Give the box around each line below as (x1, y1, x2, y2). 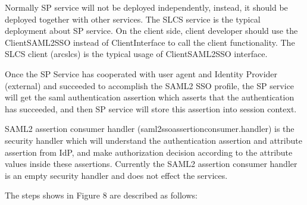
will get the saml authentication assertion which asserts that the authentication (5, 91, 295, 103)
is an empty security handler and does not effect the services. (5, 169, 228, 181)
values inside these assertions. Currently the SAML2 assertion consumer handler (5, 157, 297, 170)
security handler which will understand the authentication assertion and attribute (5, 134, 302, 146)
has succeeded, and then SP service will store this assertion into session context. (5, 102, 297, 115)
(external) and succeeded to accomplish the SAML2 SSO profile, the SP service (5, 79, 295, 92)
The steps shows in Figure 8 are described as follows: (5, 189, 198, 201)
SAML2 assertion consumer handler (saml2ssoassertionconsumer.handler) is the (5, 122, 295, 135)
